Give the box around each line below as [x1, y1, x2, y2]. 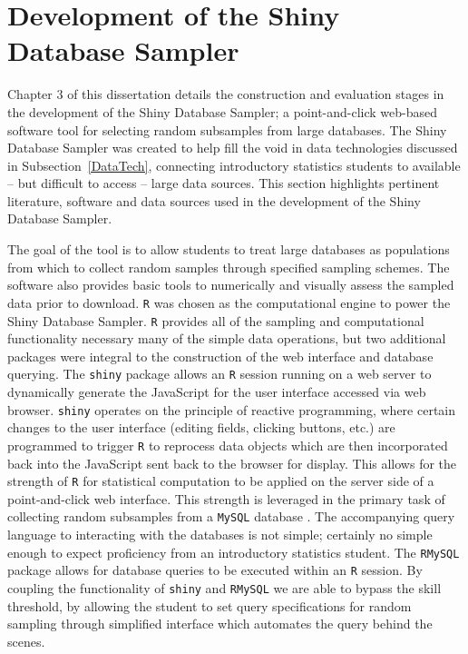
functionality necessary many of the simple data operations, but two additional [7, 329, 446, 348]
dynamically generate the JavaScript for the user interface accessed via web [7, 382, 426, 401]
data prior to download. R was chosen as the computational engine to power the [7, 292, 451, 312]
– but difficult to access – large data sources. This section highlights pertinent [7, 173, 440, 193]
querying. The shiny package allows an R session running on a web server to [7, 364, 432, 383]
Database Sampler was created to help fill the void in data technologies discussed [7, 138, 458, 157]
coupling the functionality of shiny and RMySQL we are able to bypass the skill [7, 578, 442, 597]
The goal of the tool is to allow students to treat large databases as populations [7, 240, 450, 259]
